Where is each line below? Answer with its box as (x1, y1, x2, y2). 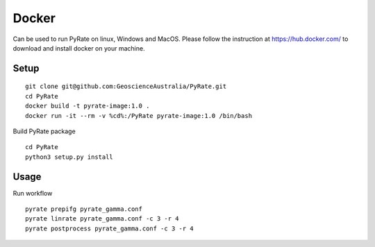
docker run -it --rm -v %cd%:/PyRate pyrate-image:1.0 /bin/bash (25, 112, 253, 119)
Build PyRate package (12, 127, 76, 135)
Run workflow (12, 189, 53, 197)
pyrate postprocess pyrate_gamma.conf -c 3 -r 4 (25, 224, 194, 232)
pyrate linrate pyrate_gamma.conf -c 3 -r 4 (25, 215, 180, 223)
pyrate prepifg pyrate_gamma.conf (25, 205, 142, 213)
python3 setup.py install (25, 153, 114, 161)
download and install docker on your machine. (12, 44, 145, 52)
